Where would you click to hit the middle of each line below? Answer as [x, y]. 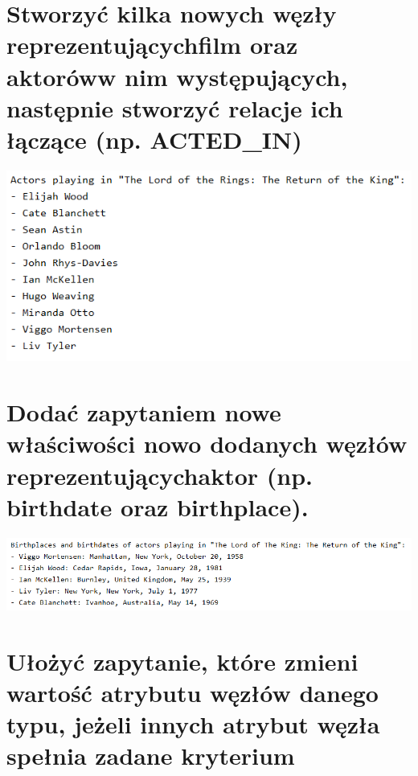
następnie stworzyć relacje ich [175, 107]
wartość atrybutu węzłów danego [193, 692]
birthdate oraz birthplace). [158, 506]
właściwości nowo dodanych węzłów [207, 443]
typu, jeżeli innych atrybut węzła [193, 724]
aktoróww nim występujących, [177, 76]
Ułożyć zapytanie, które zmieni [182, 661]
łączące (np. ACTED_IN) [154, 139]
